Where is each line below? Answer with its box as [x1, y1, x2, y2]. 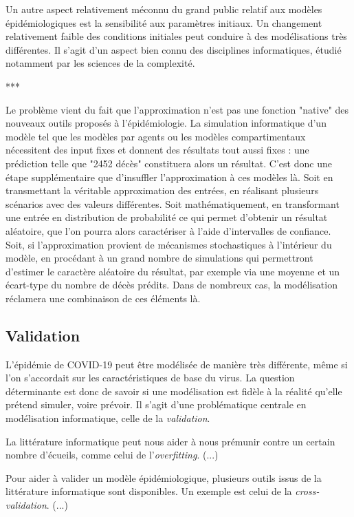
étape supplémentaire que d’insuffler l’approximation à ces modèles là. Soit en [5, 169, 333, 184]
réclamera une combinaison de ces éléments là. [5, 291, 201, 305]
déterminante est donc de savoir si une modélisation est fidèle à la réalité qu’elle [5, 383, 342, 398]
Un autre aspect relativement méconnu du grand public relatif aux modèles [5, 2, 322, 16]
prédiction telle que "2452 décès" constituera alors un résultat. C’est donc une [5, 156, 332, 170]
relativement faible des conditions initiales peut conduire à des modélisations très [5, 29, 347, 43]
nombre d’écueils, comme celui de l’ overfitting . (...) [5, 447, 219, 462]
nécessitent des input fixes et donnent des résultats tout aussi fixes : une [5, 143, 309, 157]
